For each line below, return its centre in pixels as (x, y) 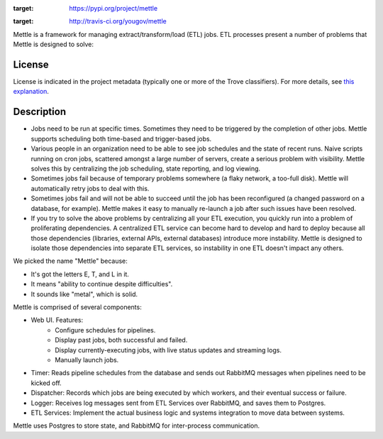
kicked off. (46, 383)
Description (40, 112)
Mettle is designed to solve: (54, 44)
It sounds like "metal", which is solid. (84, 294)
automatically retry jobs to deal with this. (90, 188)
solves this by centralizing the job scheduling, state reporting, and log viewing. (146, 168)
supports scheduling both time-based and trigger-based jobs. (121, 139)
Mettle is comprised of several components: (77, 307)
